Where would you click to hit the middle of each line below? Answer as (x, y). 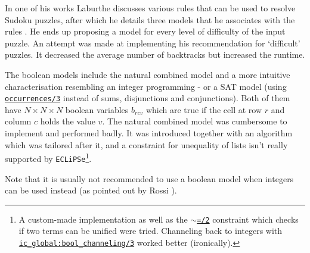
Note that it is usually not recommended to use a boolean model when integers (149, 178)
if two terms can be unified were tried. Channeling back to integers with (151, 231)
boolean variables (97, 109)
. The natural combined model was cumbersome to (195, 121)
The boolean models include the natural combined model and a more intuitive (148, 74)
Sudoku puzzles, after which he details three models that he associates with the (150, 19)
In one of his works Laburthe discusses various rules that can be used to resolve (150, 8)
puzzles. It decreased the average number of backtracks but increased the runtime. (155, 54)
